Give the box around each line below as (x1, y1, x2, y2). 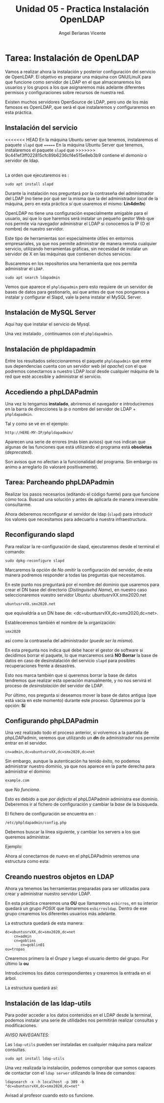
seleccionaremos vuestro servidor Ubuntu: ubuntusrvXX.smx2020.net (5, 592, 147, 598)
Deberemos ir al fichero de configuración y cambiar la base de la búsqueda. (5, 802, 159, 807)
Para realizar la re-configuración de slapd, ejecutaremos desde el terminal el (5, 543, 160, 550)
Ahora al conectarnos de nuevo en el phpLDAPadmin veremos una (5, 853, 140, 859)
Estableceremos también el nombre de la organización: (5, 619, 117, 626)
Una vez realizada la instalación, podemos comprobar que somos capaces (5, 1065, 156, 1071)
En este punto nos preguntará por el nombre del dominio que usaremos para (5, 581, 160, 587)
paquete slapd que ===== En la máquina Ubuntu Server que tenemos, (5, 142, 144, 148)
